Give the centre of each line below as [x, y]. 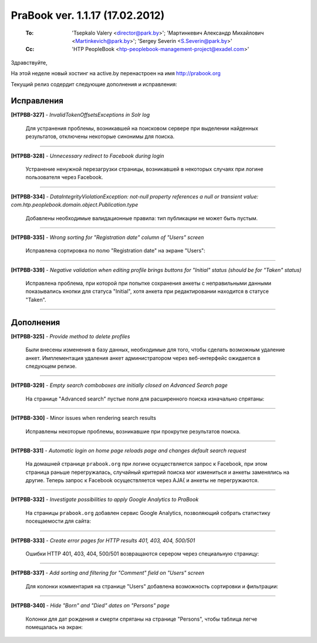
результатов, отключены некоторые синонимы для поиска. [100, 137]
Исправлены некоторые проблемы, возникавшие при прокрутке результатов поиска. [133, 431]
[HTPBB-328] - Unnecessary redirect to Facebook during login [87, 156]
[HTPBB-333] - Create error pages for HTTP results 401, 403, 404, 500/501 [103, 540]
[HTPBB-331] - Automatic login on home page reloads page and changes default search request [129, 450]
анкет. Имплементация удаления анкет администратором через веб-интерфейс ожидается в [143, 358]
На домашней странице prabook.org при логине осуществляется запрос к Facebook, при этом [146, 464]
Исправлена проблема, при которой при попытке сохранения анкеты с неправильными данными [149, 283]
